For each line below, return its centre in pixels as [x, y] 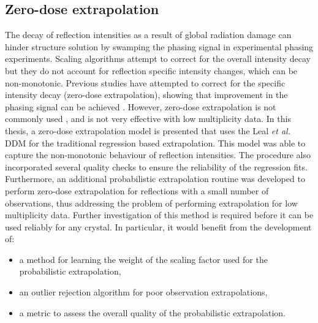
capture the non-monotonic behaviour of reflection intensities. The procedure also [158, 155]
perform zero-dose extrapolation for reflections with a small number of [137, 190]
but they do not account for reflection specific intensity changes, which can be [151, 70]
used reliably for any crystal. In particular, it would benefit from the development [158, 226]
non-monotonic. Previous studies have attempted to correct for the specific [145, 82]
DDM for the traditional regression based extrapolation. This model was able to [155, 142]
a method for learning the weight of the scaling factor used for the [143, 259]
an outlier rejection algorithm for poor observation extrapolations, [143, 292]
